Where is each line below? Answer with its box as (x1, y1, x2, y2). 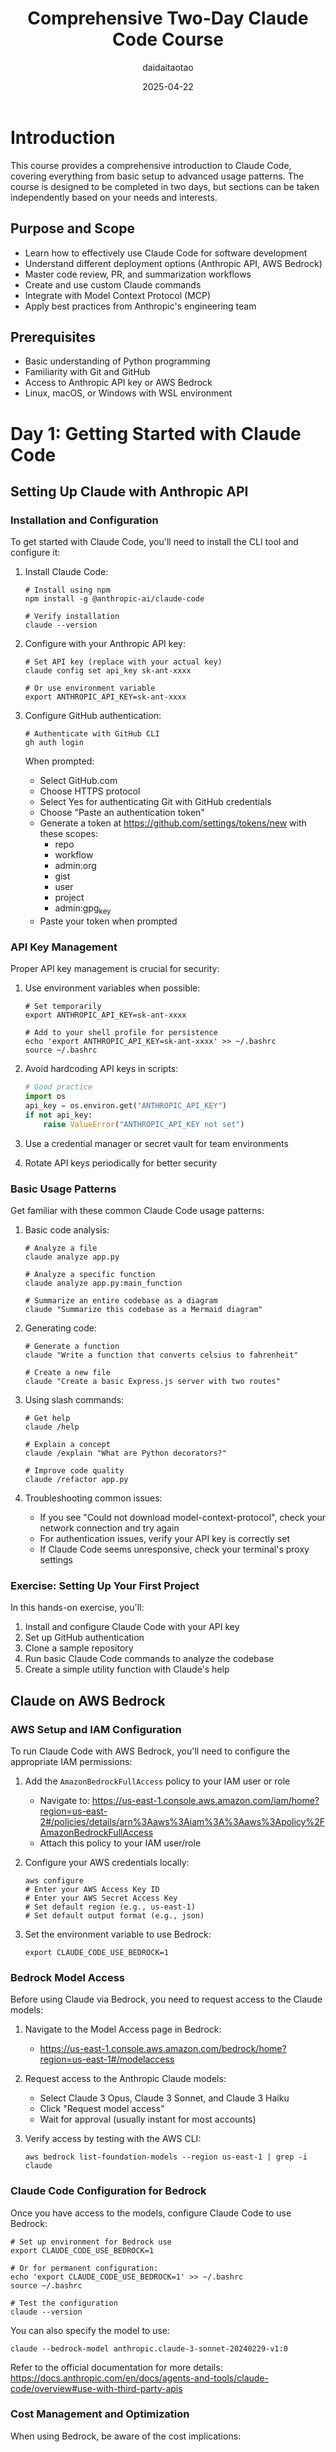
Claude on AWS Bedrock (10, 1692, 166, 1709)
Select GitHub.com (39, 775, 118, 787)
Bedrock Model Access (10, 1970, 125, 1984)
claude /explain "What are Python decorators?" (24, 1448, 227, 1458)
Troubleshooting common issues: (24, 1492, 163, 1504)
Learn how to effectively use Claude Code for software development (24, 247, 308, 259)
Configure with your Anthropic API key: (24, 638, 186, 650)
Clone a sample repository (24, 1642, 134, 1654)
